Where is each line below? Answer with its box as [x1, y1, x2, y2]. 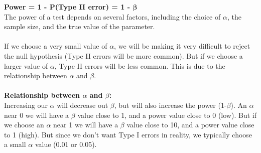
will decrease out [57, 99, 108, 110]
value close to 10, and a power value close [126, 119, 254, 130]
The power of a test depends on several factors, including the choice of [4, 11, 221, 22]
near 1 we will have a [53, 119, 118, 130]
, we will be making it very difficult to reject [114, 41, 250, 51]
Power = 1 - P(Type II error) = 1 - [4, 2, 130, 12]
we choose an [4, 119, 44, 130]
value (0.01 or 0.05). [35, 139, 97, 149]
